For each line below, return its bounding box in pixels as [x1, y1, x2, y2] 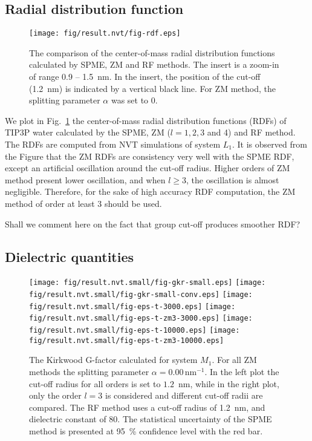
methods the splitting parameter [29, 365, 149, 377]
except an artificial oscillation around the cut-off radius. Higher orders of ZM [5, 162, 290, 174]
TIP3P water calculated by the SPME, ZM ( [5, 126, 171, 139]
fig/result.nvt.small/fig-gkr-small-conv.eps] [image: [29, 290, 253, 299]
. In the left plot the [204, 365, 279, 377]
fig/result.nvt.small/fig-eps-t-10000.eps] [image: [29, 326, 240, 335]
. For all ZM [212, 353, 257, 366]
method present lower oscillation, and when [5, 173, 166, 186]
